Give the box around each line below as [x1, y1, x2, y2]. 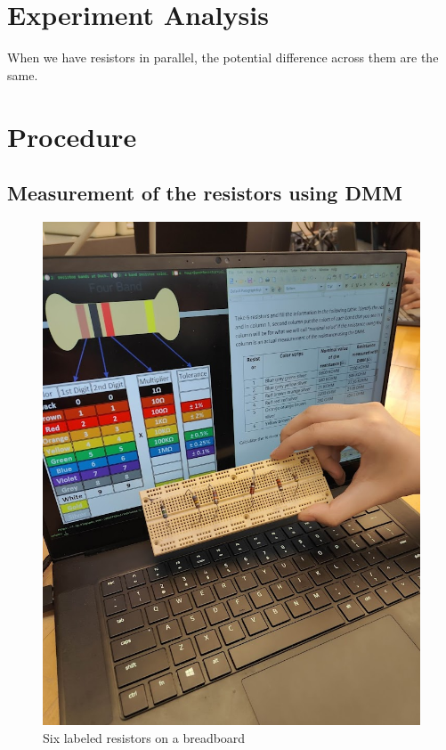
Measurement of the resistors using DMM [7, 179, 402, 207]
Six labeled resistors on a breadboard [43, 729, 246, 746]
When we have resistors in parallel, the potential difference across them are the [7, 48, 439, 67]
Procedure [7, 118, 137, 154]
